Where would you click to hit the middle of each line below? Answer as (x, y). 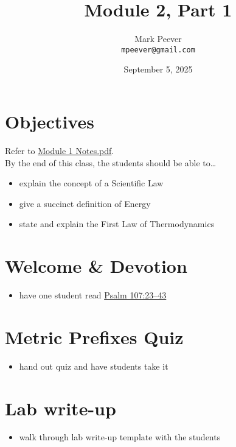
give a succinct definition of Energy (85, 203)
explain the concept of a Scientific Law (91, 183)
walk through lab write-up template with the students (120, 437)
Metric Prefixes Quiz (94, 336)
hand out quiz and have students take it (94, 366)
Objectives (50, 121)
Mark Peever (158, 39)
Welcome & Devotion (96, 266)
